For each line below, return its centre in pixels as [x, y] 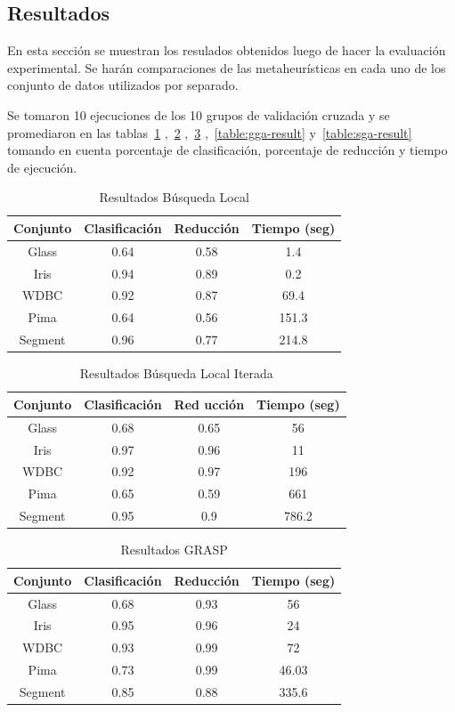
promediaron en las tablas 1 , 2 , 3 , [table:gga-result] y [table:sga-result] [210, 132]
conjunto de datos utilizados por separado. [123, 85]
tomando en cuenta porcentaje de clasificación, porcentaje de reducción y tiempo [227, 150]
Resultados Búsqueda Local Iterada [176, 373]
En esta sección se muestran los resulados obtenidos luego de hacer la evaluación [227, 50]
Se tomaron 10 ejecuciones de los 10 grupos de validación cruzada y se [199, 114]
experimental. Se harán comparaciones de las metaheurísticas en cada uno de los [227, 67]
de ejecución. [42, 167]
